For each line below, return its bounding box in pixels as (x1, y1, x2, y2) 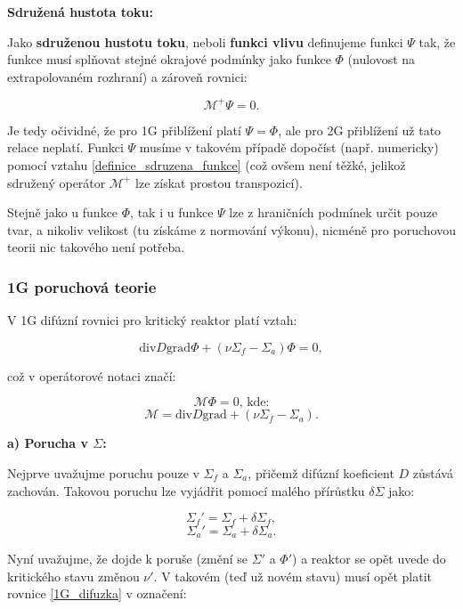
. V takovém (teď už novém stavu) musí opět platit (153, 566, 433, 585)
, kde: (239, 396, 270, 410)
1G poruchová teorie (7, 275, 157, 297)
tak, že (418, 32, 456, 51)
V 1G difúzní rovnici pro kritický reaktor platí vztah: (7, 311, 297, 329)
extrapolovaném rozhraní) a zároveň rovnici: (7, 67, 248, 85)
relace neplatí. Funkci (7, 138, 124, 157)
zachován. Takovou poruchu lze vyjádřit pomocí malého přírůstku (7, 481, 365, 499)
